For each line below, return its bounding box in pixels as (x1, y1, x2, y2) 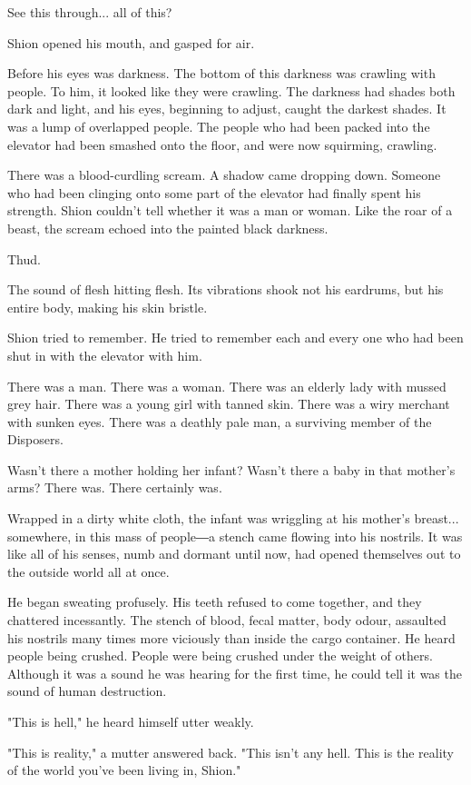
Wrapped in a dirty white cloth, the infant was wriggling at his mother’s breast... (7, 509, 459, 528)
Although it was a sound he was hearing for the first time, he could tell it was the (7, 663, 462, 682)
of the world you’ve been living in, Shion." (7, 760, 241, 780)
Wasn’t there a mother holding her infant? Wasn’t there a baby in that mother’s (7, 460, 456, 479)
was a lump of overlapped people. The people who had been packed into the (7, 116, 430, 135)
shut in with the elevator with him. (7, 345, 202, 364)
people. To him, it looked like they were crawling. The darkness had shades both (7, 81, 456, 100)
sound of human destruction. (7, 681, 167, 701)
